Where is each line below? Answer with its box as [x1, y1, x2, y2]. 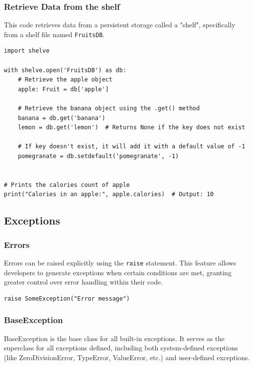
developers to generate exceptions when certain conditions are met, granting [4, 267, 232, 277]
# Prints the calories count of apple [4, 181, 130, 188]
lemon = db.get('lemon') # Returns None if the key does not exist [18, 124, 245, 131]
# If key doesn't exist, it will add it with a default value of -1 [18, 143, 245, 150]
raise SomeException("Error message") [4, 295, 130, 302]
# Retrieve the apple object [18, 76, 112, 83]
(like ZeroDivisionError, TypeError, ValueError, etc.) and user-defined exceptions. [4, 352, 250, 362]
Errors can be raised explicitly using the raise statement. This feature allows [4, 257, 236, 267]
